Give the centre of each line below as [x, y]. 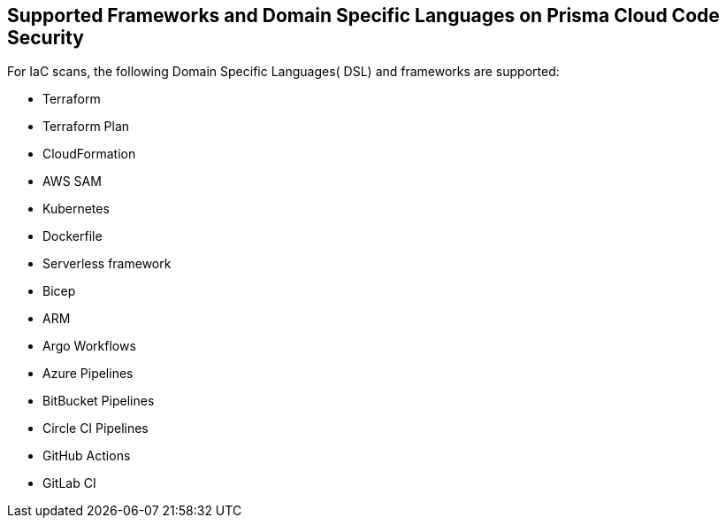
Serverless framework [107, 264]
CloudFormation [89, 154]
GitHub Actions [87, 456]
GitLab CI [69, 483]
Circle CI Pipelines [96, 428]
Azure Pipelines [88, 374]
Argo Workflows [89, 346]
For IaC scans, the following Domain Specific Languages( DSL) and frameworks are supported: [283, 72]
